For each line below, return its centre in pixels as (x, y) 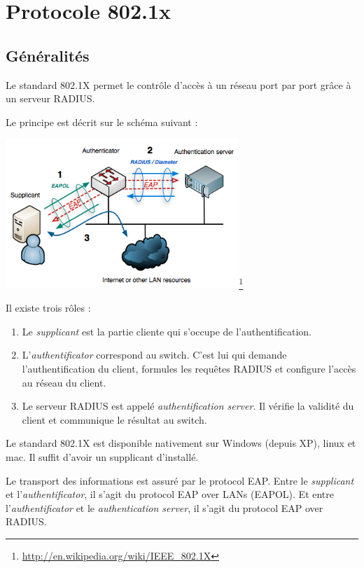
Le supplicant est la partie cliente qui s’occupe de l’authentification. (167, 331)
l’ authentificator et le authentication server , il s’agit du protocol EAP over (164, 507)
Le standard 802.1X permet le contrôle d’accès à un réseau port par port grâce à (178, 84)
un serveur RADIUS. (50, 98)
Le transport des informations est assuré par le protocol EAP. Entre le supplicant (180, 480)
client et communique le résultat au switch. (114, 419)
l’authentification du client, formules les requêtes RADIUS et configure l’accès (189, 368)
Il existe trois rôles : (48, 308)
